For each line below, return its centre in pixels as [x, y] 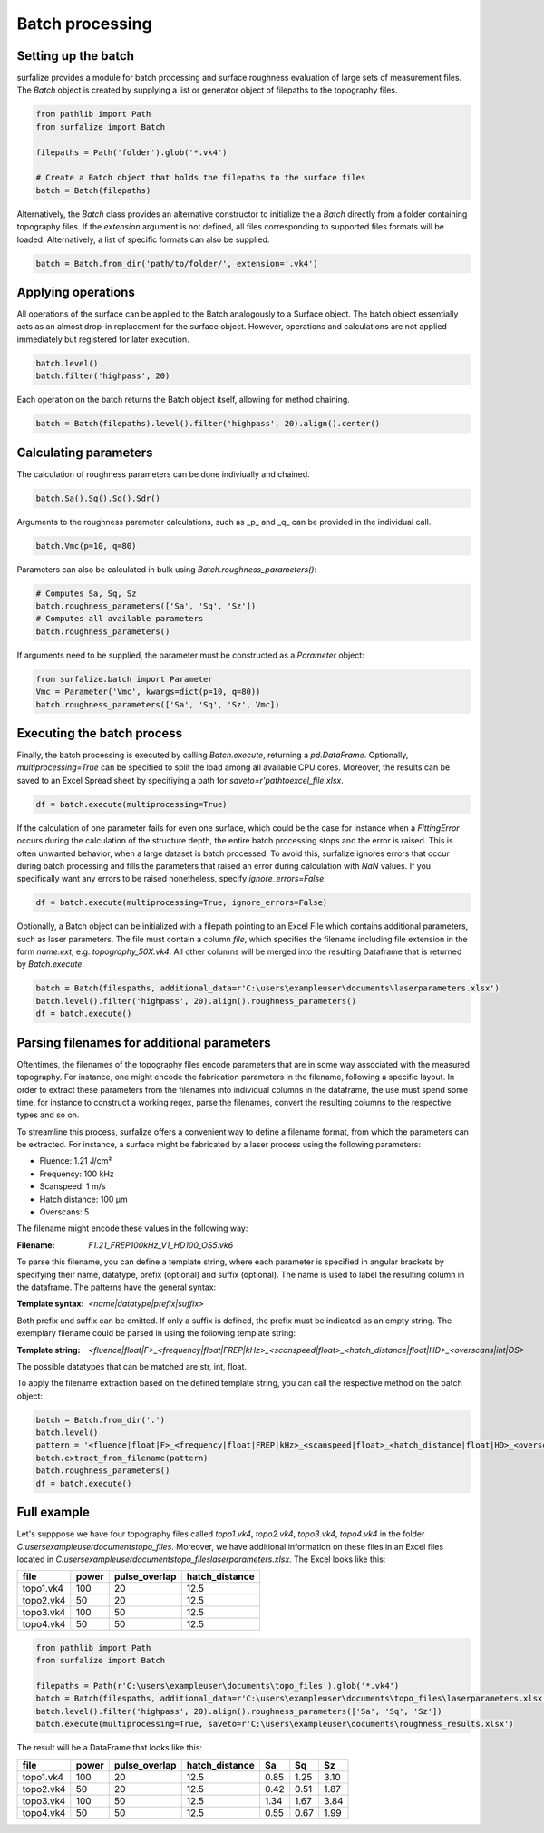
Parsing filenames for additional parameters [144, 1043]
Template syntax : [50, 1304]
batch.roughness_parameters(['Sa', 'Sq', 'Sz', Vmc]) [158, 704]
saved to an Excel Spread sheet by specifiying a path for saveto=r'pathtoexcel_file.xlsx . [180, 780]
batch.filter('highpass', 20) [103, 376]
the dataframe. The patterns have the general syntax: [117, 1287]
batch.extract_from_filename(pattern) [122, 1458]
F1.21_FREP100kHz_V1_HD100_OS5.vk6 [161, 1245]
